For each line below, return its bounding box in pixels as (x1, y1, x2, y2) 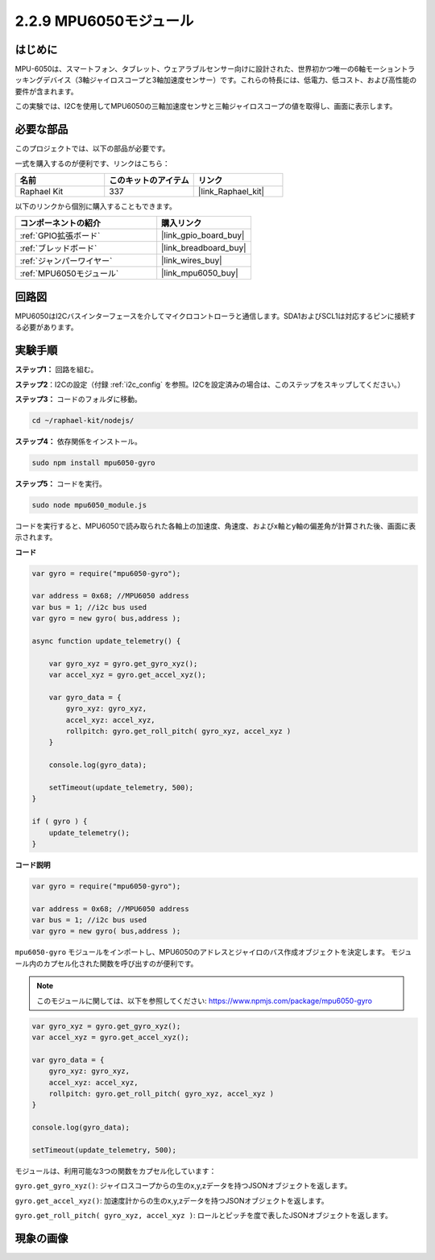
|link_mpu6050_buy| (161, 267, 239, 279)
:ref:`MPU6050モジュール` (19, 268, 119, 280)
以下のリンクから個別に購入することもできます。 (14, 201, 177, 211)
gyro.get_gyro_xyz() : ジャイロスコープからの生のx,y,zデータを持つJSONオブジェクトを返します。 (14, 1181, 352, 1191)
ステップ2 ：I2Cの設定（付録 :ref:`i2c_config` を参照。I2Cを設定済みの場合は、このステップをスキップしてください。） (14, 379, 405, 389)
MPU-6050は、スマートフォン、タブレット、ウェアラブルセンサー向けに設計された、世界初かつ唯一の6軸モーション (14, 64, 401, 74)
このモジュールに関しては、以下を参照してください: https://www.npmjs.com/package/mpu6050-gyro (36, 996, 372, 1005)
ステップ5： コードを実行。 (14, 479, 106, 488)
